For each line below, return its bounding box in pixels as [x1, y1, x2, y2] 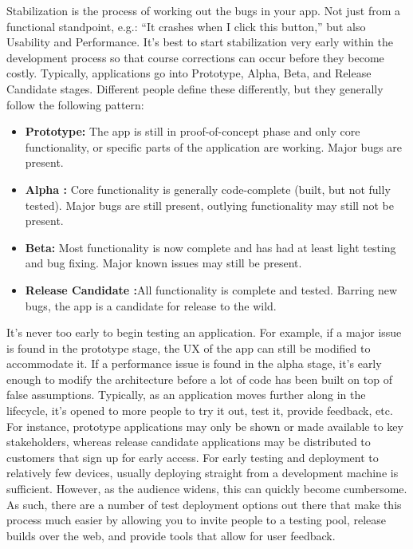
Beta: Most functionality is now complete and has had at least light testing [25, 239, 396, 255]
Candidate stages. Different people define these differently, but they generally [6, 80, 383, 97]
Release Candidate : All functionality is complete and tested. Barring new [25, 281, 398, 298]
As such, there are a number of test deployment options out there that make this [6, 496, 402, 512]
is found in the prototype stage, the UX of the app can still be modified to [6, 339, 371, 356]
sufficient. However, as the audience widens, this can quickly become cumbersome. [6, 480, 407, 497]
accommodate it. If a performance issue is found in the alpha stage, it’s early [6, 355, 382, 372]
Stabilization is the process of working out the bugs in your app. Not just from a [6, 2, 401, 18]
